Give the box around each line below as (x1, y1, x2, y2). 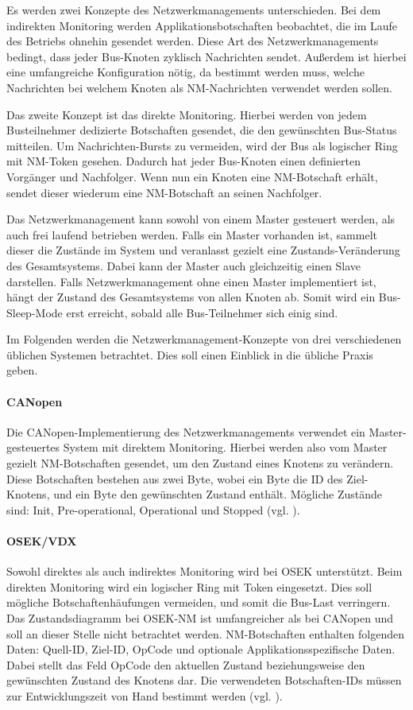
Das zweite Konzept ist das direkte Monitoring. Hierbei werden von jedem (6, 106, 367, 122)
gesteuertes (6, 439, 60, 456)
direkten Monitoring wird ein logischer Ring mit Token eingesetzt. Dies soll (6, 578, 372, 595)
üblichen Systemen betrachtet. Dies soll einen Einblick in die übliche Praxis (6, 346, 373, 363)
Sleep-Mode (6, 304, 63, 320)
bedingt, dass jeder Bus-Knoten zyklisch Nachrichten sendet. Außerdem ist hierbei (6, 48, 407, 64)
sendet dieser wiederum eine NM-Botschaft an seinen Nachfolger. (6, 184, 322, 200)
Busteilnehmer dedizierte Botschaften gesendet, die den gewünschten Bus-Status (6, 122, 397, 138)
